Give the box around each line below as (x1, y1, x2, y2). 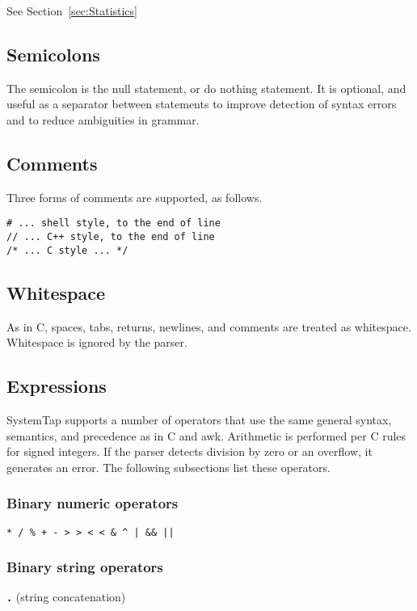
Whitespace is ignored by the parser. (6, 334, 187, 351)
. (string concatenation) (6, 588, 126, 605)
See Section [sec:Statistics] (6, 2, 137, 19)
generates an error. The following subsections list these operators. (6, 458, 331, 475)
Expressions (6, 373, 107, 398)
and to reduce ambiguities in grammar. (6, 111, 200, 128)
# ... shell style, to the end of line (6, 217, 221, 230)
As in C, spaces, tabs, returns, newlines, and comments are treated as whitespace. (6, 318, 411, 335)
